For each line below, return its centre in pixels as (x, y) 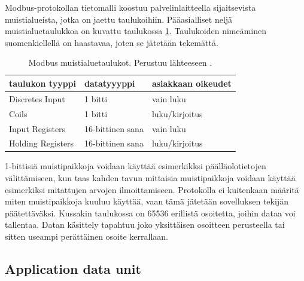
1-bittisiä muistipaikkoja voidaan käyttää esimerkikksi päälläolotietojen (136, 166)
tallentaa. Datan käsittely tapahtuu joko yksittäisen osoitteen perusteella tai (145, 225)
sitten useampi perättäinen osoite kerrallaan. (86, 236)
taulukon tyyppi (43, 83)
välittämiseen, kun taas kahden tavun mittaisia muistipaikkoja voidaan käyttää (150, 178)
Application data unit (73, 268)
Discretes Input (37, 98)
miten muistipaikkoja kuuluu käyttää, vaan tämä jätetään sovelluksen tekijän (147, 201)
